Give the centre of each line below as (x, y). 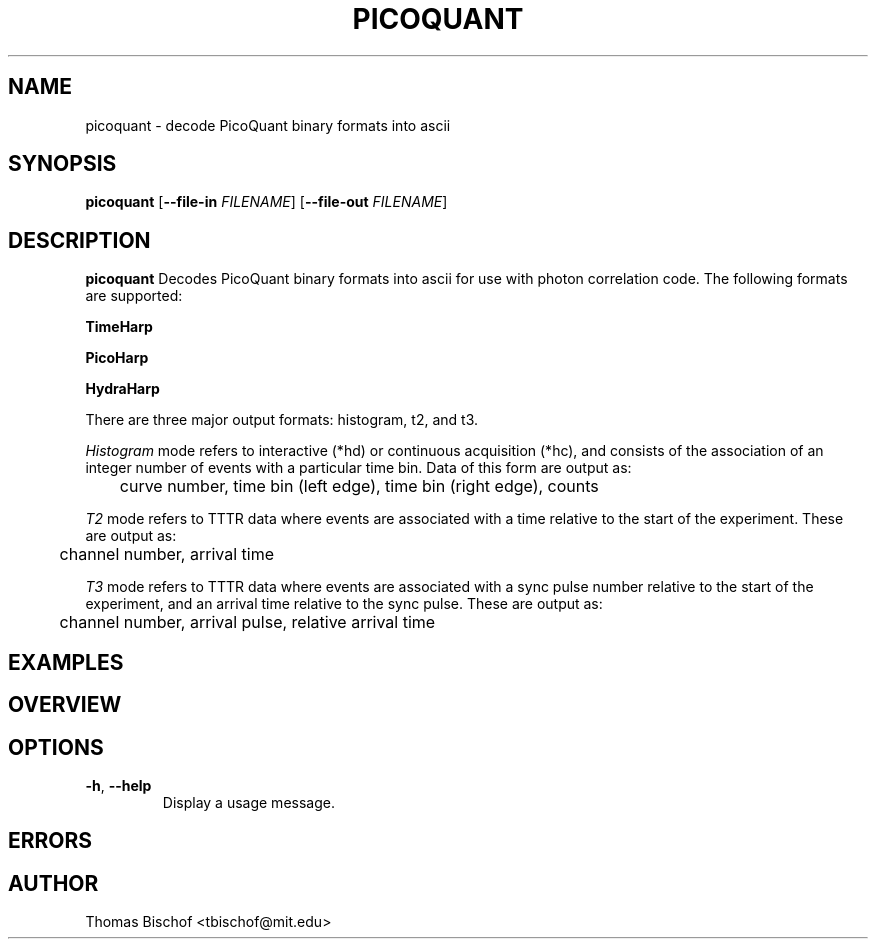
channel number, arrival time (167, 554)
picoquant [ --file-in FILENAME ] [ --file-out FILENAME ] (266, 202)
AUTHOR (53, 883)
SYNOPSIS (62, 164)
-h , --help (118, 785)
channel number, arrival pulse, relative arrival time (247, 622)
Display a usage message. (248, 802)
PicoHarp (117, 358)
